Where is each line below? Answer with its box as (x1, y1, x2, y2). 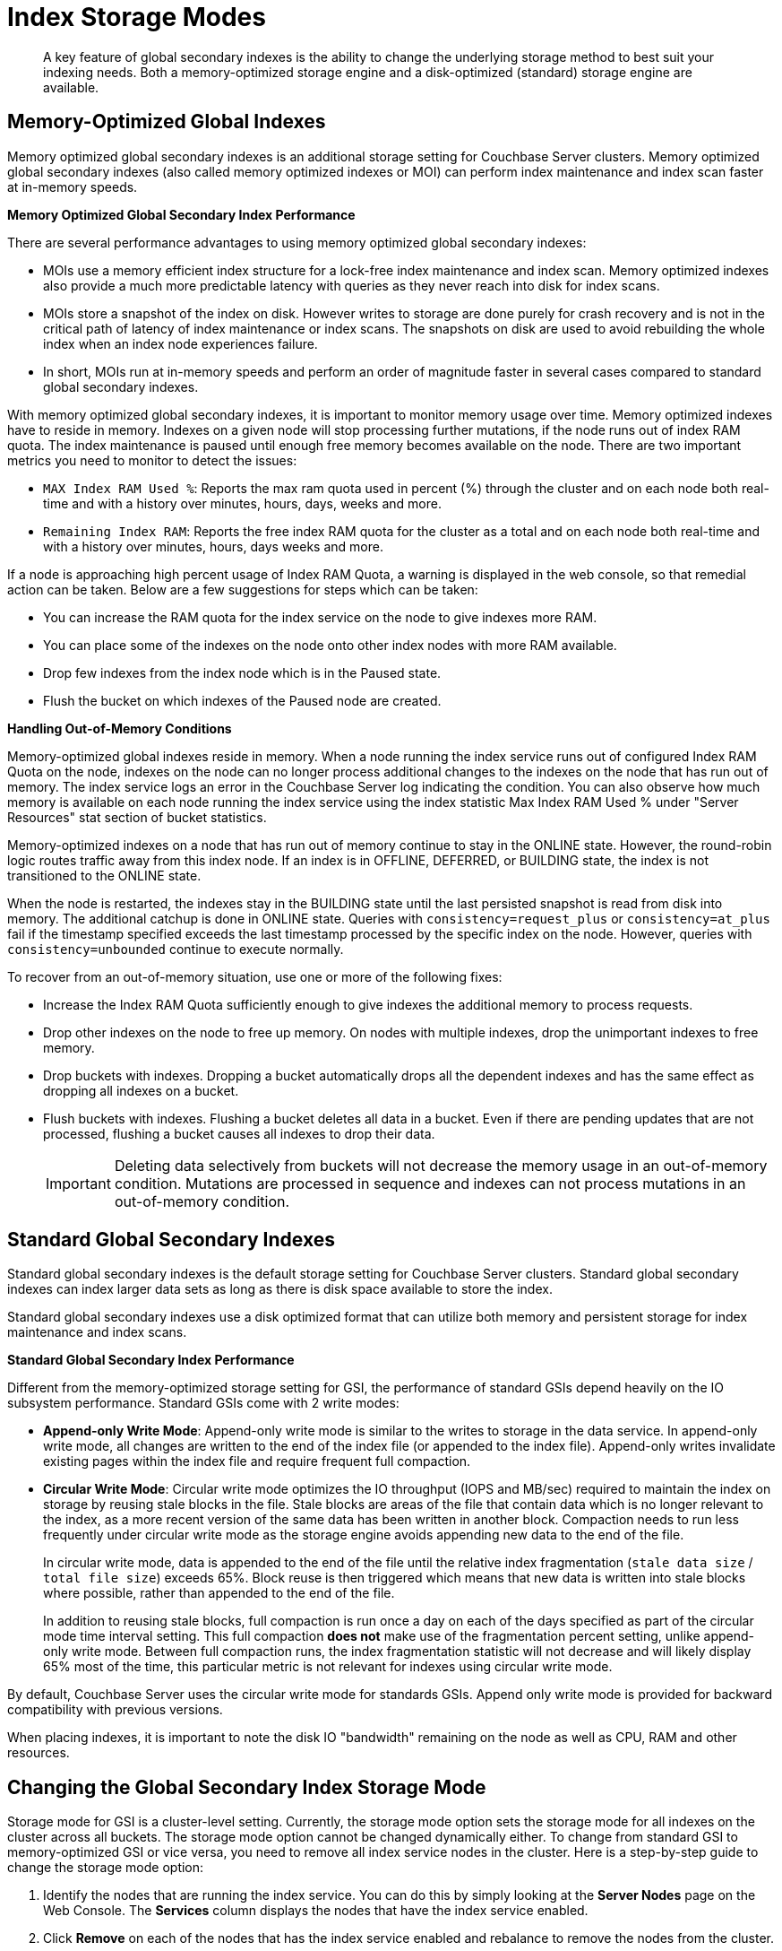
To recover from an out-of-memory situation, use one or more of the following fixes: (7, 968, 503, 984)
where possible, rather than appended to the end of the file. (43, 1585, 395, 1601)
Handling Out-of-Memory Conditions (7, 720, 232, 736)
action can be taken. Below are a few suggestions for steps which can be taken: (7, 581, 478, 597)
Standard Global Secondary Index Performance (7, 1352, 295, 1368)
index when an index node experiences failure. (43, 335, 318, 351)
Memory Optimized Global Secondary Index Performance (7, 206, 356, 222)
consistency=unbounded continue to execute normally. (7, 941, 344, 957)
